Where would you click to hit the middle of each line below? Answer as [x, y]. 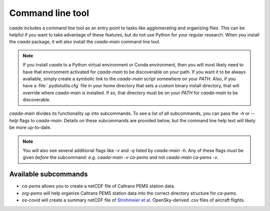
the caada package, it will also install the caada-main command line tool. [85, 42]
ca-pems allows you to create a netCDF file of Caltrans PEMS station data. [98, 186]
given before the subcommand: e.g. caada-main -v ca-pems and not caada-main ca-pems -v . [120, 158]
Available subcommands [48, 174]
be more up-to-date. [30, 128]
